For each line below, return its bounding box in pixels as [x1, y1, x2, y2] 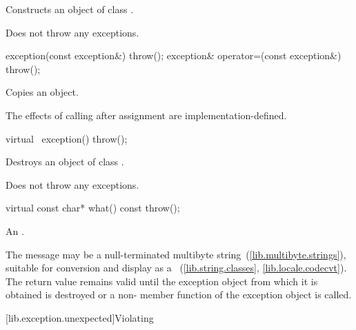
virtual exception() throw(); [6, 131, 128, 145]
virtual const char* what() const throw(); [6, 200, 180, 215]
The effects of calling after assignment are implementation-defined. [6, 107, 287, 122]
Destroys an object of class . [6, 154, 124, 169]
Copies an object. [6, 85, 79, 99]
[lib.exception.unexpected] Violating [6, 310, 154, 324]
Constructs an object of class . [6, 2, 134, 16]
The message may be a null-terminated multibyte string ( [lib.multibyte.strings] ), [6, 247, 346, 261]
